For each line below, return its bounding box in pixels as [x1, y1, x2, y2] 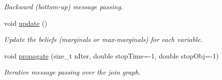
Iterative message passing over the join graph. [4, 67, 141, 77]
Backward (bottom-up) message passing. [4, 1, 123, 11]
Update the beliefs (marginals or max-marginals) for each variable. [4, 34, 203, 44]
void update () [4, 18, 48, 28]
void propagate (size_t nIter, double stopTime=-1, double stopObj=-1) [4, 50, 219, 60]
